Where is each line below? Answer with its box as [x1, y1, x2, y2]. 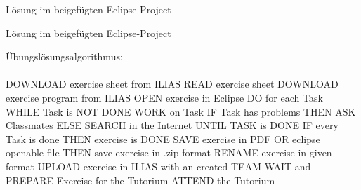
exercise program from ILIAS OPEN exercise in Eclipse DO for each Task [6, 90, 323, 104]
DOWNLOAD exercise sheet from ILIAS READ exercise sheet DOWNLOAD [6, 76, 339, 91]
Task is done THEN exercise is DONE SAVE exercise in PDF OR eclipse [6, 131, 320, 146]
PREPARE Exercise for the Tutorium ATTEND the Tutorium [6, 172, 275, 187]
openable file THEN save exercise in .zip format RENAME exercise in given [6, 145, 332, 160]
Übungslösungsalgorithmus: [6, 49, 123, 64]
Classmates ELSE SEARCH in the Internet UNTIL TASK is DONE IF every [6, 118, 339, 133]
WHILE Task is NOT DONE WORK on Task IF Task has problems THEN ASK [6, 104, 356, 118]
